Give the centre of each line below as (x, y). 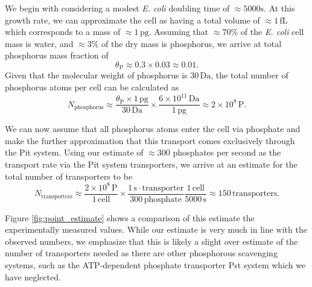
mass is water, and (39, 43)
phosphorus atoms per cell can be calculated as (92, 87)
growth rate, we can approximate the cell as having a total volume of (132, 20)
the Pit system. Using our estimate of (74, 152)
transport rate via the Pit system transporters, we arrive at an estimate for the (151, 164)
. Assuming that (179, 32)
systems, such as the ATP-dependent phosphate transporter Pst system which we (155, 265)
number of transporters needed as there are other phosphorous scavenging (141, 253)
